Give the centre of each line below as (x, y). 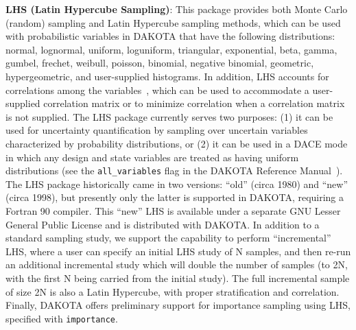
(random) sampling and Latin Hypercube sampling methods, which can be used (173, 22)
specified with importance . (62, 318)
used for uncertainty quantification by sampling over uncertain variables (157, 130)
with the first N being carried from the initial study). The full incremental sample (178, 278)
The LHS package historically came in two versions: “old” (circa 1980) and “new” (177, 184)
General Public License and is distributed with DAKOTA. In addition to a (163, 224)
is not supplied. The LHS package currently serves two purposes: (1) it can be (169, 116)
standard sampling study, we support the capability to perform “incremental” (168, 238)
